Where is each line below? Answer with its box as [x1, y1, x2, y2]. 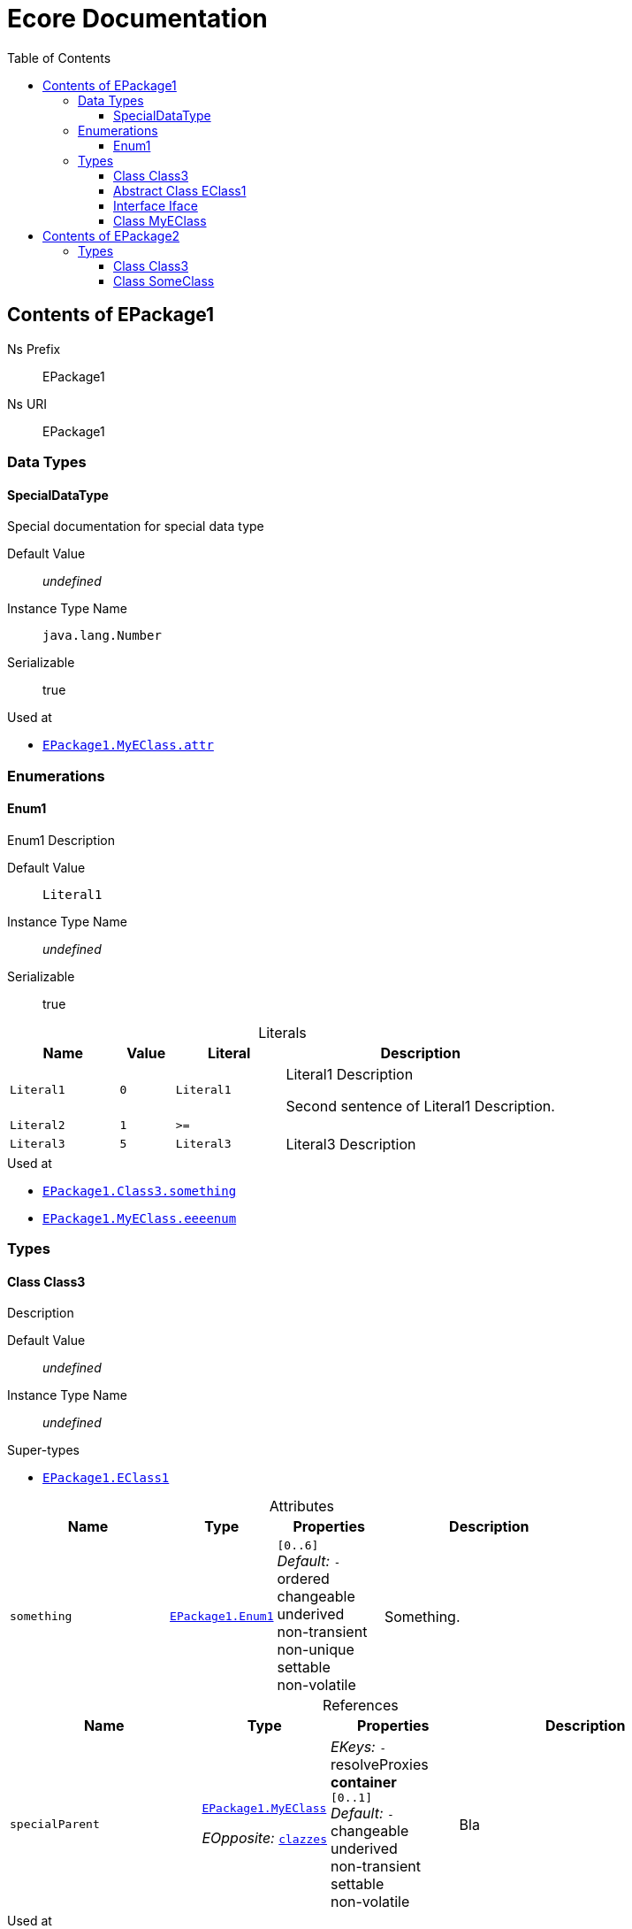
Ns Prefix [7, 341, 61, 357]
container [331, 1773, 397, 1792]
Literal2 [10, 1118, 65, 1132]
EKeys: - [331, 1738, 387, 1756]
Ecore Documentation [7, 4, 268, 34]
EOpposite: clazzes [202, 1829, 328, 1848]
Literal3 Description [286, 1134, 416, 1153]
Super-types [7, 1442, 80, 1458]
